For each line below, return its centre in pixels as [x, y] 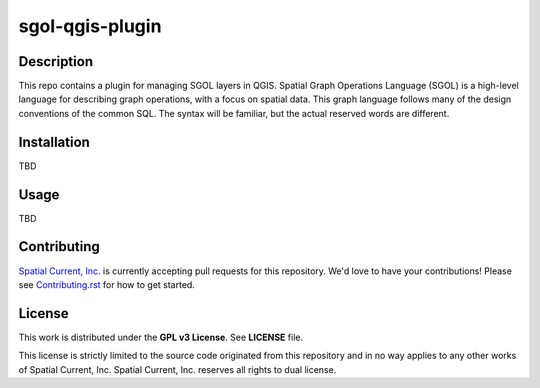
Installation [54, 141]
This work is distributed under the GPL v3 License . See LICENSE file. [161, 337]
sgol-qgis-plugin [90, 26]
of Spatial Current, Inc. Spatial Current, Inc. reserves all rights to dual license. [177, 369]
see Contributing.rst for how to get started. [106, 284]
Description [56, 61]
